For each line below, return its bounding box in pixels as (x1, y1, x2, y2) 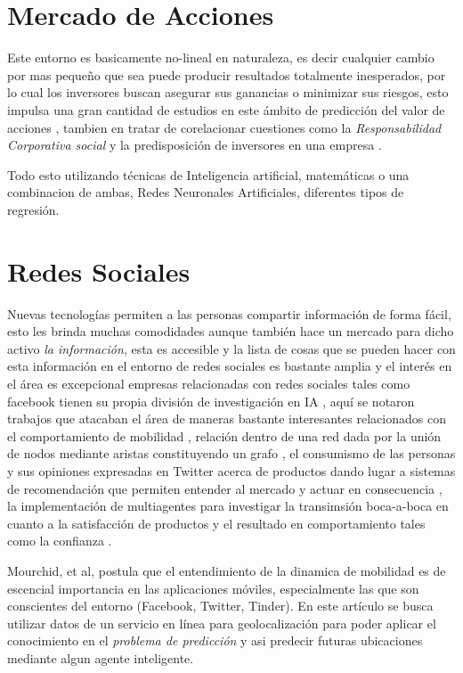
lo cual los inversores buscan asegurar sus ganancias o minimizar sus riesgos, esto (7, 83, 449, 102)
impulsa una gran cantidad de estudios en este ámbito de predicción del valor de (7, 100, 445, 119)
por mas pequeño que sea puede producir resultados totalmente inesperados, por (7, 65, 446, 84)
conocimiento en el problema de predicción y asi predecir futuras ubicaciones (7, 631, 423, 650)
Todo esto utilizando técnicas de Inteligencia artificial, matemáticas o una (7, 165, 410, 184)
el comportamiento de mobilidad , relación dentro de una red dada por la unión (7, 426, 442, 445)
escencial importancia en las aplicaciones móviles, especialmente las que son (7, 579, 419, 597)
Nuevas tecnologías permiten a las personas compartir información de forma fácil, (7, 304, 451, 323)
